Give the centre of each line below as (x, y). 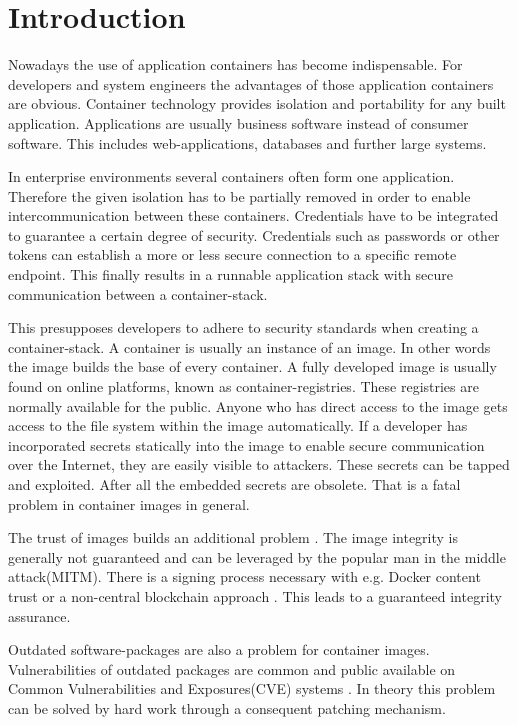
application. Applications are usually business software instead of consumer (238, 122)
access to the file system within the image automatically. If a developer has (238, 425)
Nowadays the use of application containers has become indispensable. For (235, 64)
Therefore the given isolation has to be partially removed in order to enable (239, 195)
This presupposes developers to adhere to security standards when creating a (243, 327)
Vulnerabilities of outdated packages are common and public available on (232, 668)
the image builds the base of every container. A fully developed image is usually (252, 366)
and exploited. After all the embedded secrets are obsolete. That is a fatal (234, 484)
